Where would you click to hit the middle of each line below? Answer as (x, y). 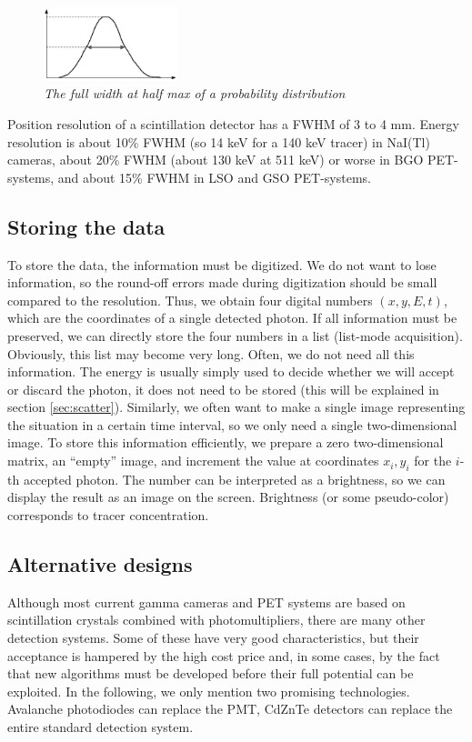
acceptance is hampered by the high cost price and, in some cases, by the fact (224, 655)
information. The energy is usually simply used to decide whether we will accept (231, 371)
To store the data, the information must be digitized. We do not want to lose (222, 264)
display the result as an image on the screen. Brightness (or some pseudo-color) (228, 497)
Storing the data (86, 226)
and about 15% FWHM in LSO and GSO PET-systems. (214, 177)
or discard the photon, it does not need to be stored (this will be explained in (223, 389)
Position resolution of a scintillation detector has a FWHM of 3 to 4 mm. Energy (233, 123)
